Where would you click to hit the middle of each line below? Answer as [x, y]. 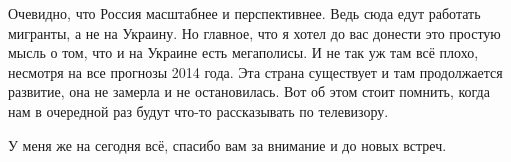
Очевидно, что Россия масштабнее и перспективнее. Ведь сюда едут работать [244, 13]
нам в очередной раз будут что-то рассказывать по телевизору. [198, 110]
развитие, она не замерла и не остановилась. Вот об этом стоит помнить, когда [249, 91]
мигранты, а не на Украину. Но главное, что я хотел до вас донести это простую [254, 32]
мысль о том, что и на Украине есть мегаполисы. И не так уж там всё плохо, [243, 52]
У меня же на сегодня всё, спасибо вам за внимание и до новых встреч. [227, 144]
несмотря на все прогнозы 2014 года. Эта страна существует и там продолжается [255, 71]
